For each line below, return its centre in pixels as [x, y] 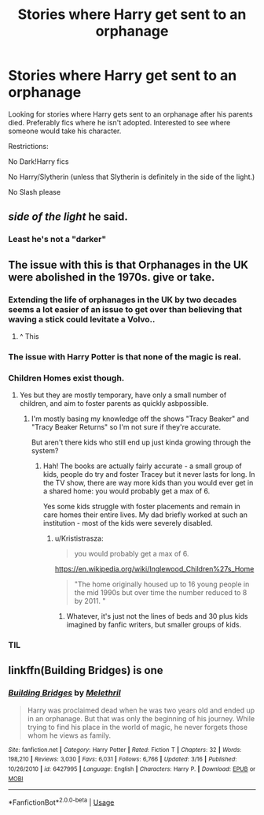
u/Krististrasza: [79, 538]
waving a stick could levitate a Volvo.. [82, 319]
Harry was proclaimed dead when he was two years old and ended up [141, 710]
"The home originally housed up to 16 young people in [162, 584]
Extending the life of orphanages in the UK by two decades [123, 300]
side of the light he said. [68, 217]
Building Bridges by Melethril [64, 693]
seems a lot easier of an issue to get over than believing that [125, 309]
